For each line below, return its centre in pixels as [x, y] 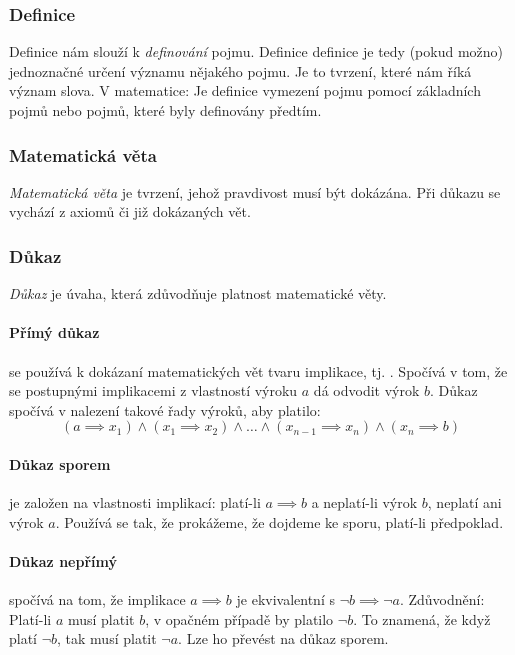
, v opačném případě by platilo [239, 618]
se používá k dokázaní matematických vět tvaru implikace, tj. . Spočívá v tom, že [258, 370]
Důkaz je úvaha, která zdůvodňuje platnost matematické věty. [198, 293]
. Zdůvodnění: [442, 599]
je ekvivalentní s [285, 599]
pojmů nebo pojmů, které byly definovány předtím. [165, 110]
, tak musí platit [107, 638]
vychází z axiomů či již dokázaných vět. [130, 211]
